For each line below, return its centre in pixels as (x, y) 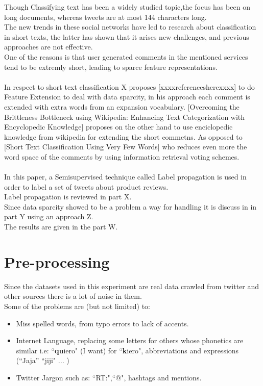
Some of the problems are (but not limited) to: (77, 306)
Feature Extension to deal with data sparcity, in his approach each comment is (127, 97)
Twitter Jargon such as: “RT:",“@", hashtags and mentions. (109, 377)
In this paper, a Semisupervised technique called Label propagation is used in (125, 177)
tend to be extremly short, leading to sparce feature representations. (111, 67)
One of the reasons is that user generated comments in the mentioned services (126, 56)
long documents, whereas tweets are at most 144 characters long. (105, 17)
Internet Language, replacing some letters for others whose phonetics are (130, 340)
